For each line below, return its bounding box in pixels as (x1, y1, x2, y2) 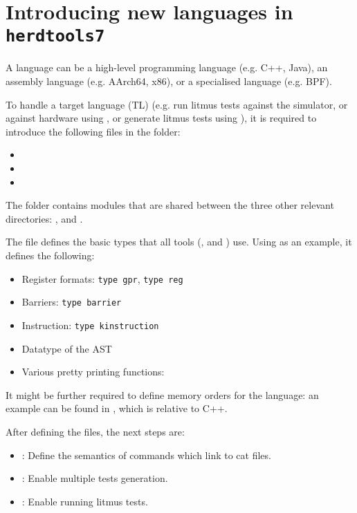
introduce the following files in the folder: (6, 124, 181, 138)
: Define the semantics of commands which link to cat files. (21, 447, 271, 462)
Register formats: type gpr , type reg (21, 271, 183, 286)
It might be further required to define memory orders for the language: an (6, 387, 319, 402)
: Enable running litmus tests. (21, 494, 148, 508)
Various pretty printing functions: (21, 364, 165, 379)
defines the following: (6, 248, 95, 262)
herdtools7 (6, 26, 105, 46)
